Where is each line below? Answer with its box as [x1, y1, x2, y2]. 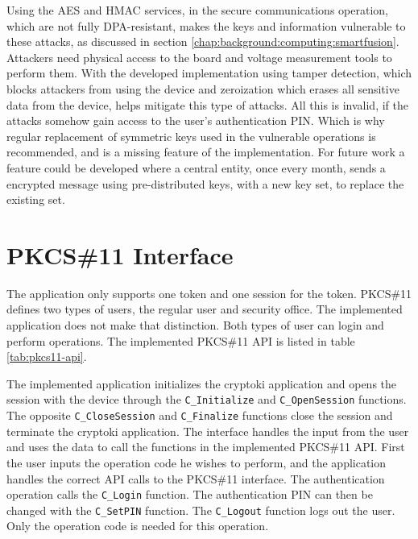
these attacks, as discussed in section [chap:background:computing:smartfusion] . [6, 33, 399, 50]
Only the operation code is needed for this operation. [6, 517, 269, 534]
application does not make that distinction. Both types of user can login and [6, 317, 384, 334]
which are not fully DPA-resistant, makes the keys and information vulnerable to [6, 17, 406, 34]
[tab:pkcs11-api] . [6, 348, 87, 365]
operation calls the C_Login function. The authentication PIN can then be [6, 486, 373, 503]
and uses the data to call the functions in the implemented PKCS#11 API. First [6, 438, 405, 455]
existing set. [6, 191, 65, 208]
